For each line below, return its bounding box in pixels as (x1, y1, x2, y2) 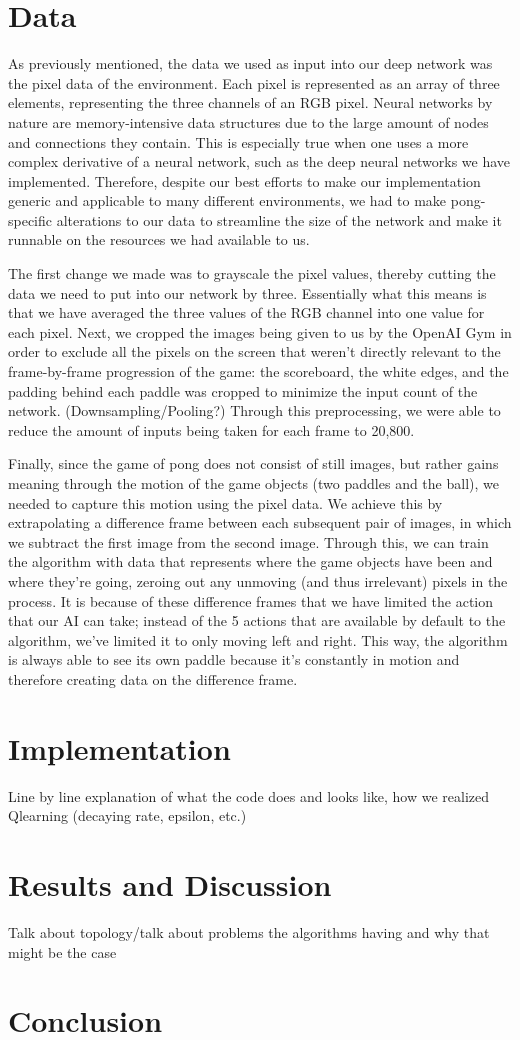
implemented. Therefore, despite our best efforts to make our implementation (8, 170, 481, 191)
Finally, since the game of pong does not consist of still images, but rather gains (8, 453, 499, 474)
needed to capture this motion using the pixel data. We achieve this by (8, 492, 443, 513)
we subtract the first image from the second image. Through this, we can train (8, 531, 489, 552)
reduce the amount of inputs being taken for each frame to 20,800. (8, 419, 415, 440)
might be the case (8, 941, 117, 962)
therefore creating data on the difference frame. (8, 668, 298, 689)
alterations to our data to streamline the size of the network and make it (56, 209, 502, 230)
